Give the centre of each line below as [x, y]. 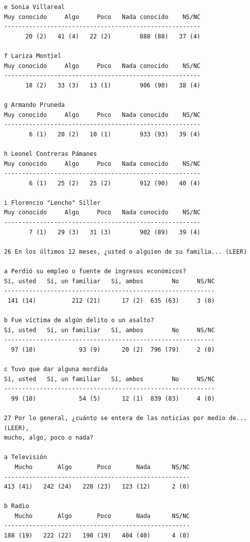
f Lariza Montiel [33, 56]
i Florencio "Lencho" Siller [52, 203]
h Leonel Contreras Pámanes [51, 154]
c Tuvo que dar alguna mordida [56, 369]
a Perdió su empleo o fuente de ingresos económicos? [95, 271]
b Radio [17, 506]
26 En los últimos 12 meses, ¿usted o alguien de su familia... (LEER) [125, 252]
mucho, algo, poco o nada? [49, 438]
